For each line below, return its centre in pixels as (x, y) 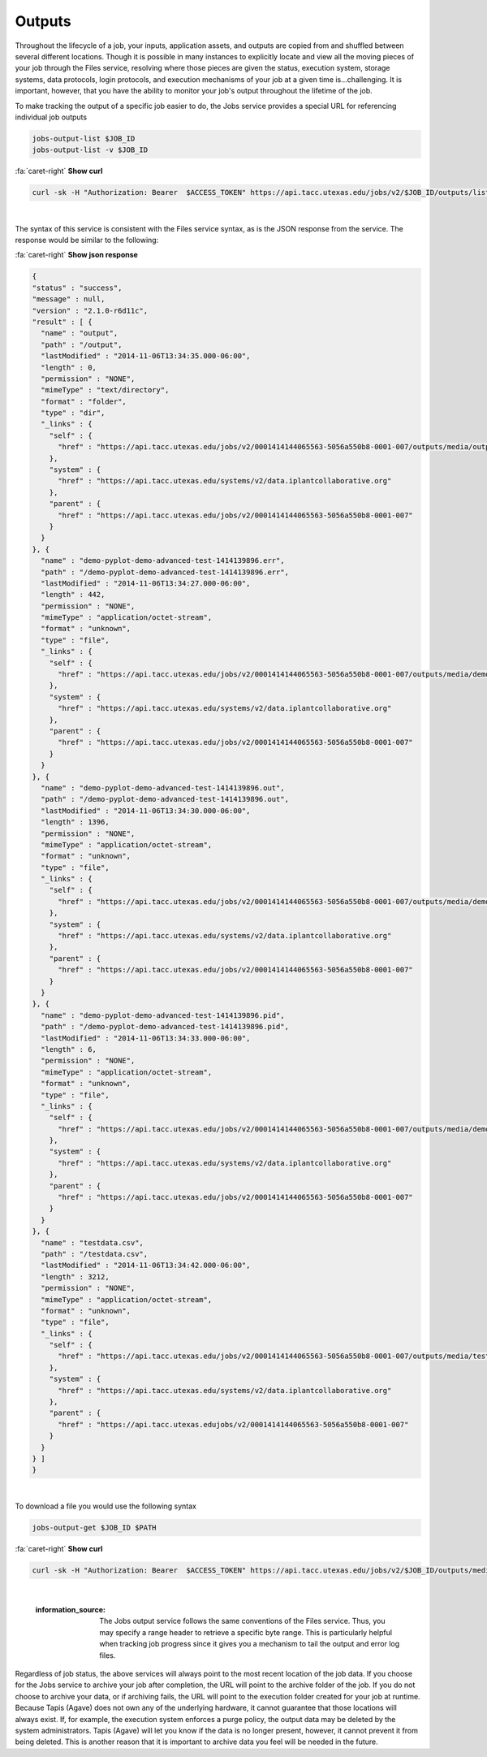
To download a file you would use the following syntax (106, 1506)
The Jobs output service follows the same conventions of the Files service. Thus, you (242, 1621)
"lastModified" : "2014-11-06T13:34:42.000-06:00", (146, 1266)
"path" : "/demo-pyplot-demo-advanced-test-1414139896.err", (165, 572)
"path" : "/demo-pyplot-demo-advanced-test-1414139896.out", (165, 799)
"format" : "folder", (84, 401)
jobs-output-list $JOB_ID (84, 138)
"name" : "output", (80, 333)
